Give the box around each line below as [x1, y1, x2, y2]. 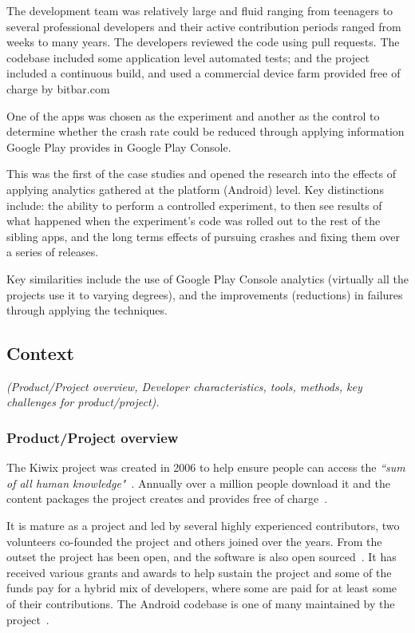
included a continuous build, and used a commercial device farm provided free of [6, 65, 401, 81]
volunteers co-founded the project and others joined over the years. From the [6, 532, 382, 549]
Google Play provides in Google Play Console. [6, 138, 231, 155]
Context [6, 341, 74, 366]
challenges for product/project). [6, 394, 160, 410]
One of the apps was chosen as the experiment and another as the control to [6, 107, 380, 124]
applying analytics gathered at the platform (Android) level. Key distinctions [6, 180, 384, 197]
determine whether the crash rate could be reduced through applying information [6, 123, 405, 140]
